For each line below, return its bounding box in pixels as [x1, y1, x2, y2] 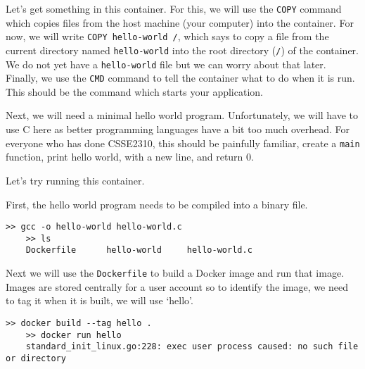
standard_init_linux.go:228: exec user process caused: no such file [25, 342, 359, 352]
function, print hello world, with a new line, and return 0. [6, 149, 254, 164]
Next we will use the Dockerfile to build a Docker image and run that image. [6, 265, 345, 280]
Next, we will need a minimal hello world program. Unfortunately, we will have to [6, 108, 359, 123]
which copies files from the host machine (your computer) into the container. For [6, 15, 354, 30]
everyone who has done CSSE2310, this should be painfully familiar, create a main [6, 135, 360, 150]
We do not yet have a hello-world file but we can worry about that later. [6, 56, 326, 71]
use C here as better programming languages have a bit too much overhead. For [6, 122, 350, 137]
